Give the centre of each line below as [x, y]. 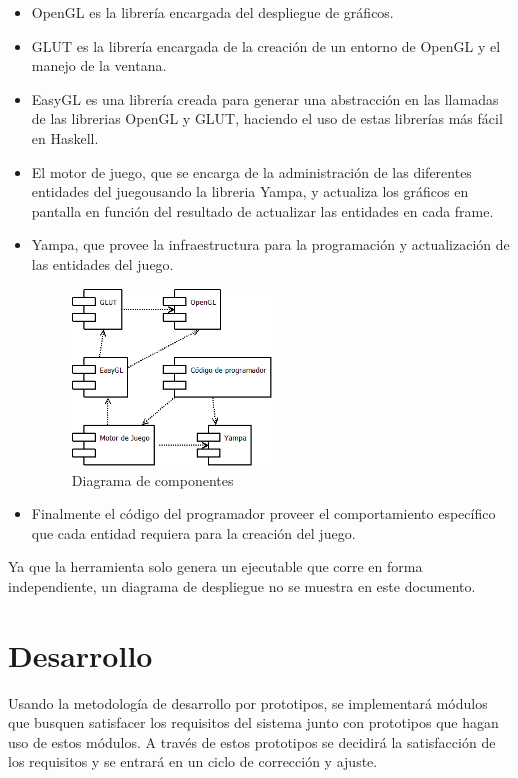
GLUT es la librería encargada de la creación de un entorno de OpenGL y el [266, 45]
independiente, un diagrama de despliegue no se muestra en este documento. [242, 585]
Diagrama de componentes [152, 479]
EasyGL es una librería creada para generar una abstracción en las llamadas [265, 98]
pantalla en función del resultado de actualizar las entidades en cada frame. [262, 210]
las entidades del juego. [102, 263]
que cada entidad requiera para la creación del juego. [193, 532]
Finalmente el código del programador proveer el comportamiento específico [263, 513]
